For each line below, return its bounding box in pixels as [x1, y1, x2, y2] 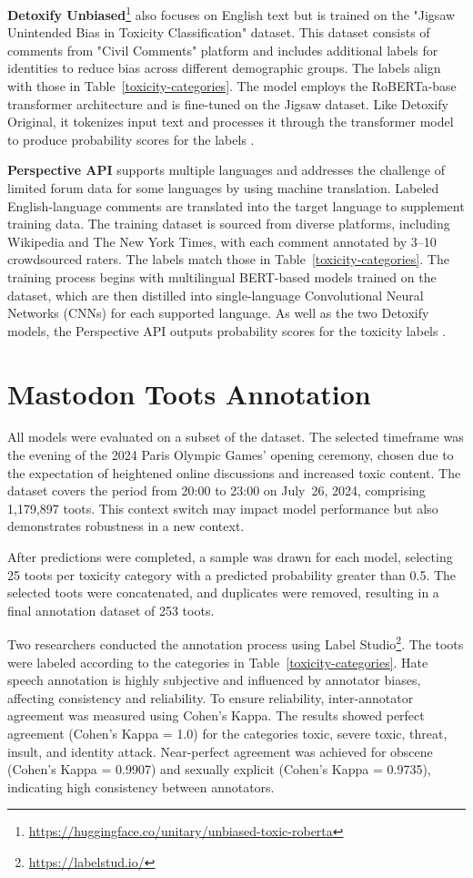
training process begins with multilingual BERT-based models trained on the [7, 267, 437, 286]
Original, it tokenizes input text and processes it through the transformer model [7, 112, 454, 131]
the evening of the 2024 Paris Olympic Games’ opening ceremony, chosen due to [7, 445, 454, 465]
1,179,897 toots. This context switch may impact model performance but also [7, 498, 438, 517]
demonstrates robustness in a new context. [7, 516, 245, 536]
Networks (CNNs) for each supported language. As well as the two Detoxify [7, 303, 429, 322]
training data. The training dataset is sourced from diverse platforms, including [7, 214, 450, 233]
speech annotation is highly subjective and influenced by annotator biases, [7, 670, 421, 689]
